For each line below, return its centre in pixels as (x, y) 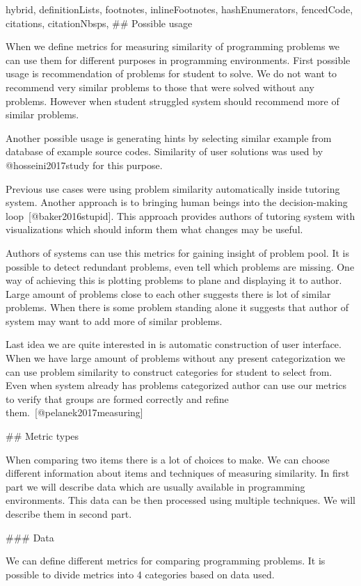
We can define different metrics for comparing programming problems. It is (166, 561)
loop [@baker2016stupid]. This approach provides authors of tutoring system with (180, 215)
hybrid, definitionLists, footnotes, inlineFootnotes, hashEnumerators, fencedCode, (179, 9)
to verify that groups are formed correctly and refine (117, 398)
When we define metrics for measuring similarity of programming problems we (173, 46)
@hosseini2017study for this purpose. (84, 165)
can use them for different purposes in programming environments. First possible (178, 60)
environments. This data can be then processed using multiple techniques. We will (180, 500)
